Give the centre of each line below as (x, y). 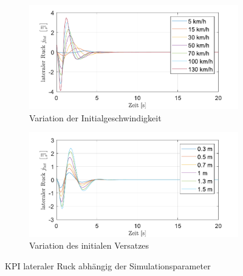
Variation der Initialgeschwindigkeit (95, 117)
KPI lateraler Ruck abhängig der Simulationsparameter (108, 265)
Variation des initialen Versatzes (89, 245)
